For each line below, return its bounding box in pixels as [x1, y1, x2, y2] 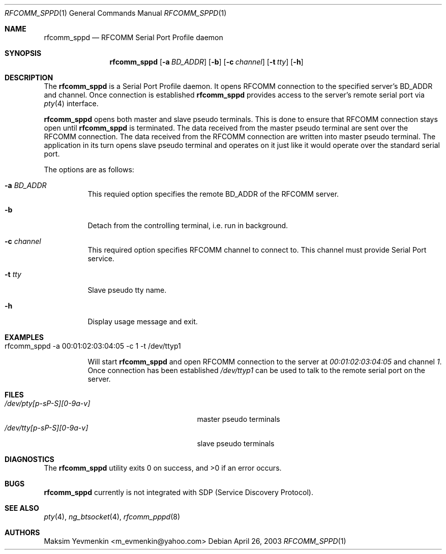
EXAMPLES [5, 333, 44, 342]
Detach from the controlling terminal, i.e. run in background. [87, 221, 288, 230]
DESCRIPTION [5, 73, 53, 82]
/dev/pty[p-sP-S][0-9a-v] [5, 399, 91, 408]
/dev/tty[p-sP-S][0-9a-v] [5, 423, 88, 432]
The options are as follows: [44, 165, 134, 174]
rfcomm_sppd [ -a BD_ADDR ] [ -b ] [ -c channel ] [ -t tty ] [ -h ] [109, 57, 304, 66]
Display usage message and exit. [87, 317, 198, 326]
